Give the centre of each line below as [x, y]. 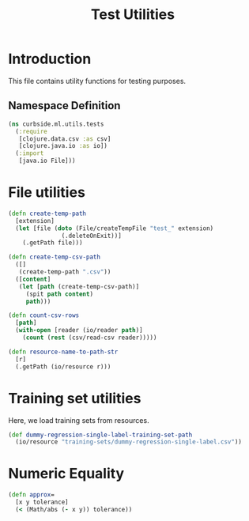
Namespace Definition [64, 106]
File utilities [47, 193]
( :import [30, 153]
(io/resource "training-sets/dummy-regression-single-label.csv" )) [129, 442]
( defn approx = [32, 495]
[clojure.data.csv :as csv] [65, 139]
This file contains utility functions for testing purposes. [97, 81]
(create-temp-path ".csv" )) [65, 272]
